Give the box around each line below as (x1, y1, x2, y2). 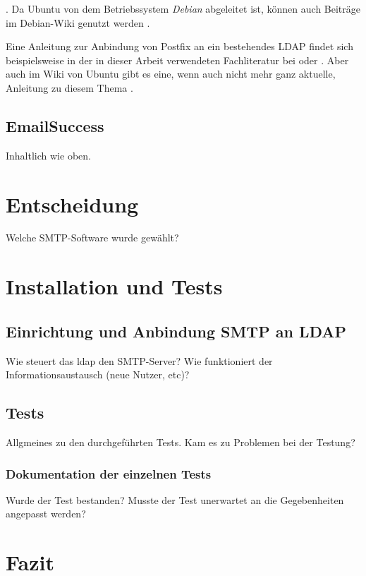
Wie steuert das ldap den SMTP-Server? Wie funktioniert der (6, 353, 273, 368)
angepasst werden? (6, 506, 86, 521)
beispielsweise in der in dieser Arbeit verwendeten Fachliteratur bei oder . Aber (6, 52, 349, 67)
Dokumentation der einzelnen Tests (6, 464, 212, 482)
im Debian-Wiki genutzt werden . (6, 15, 150, 30)
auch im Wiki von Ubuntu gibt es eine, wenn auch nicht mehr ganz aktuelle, (6, 66, 336, 81)
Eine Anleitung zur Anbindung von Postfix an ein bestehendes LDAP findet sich (6, 39, 353, 54)
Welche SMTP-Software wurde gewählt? (6, 230, 179, 245)
